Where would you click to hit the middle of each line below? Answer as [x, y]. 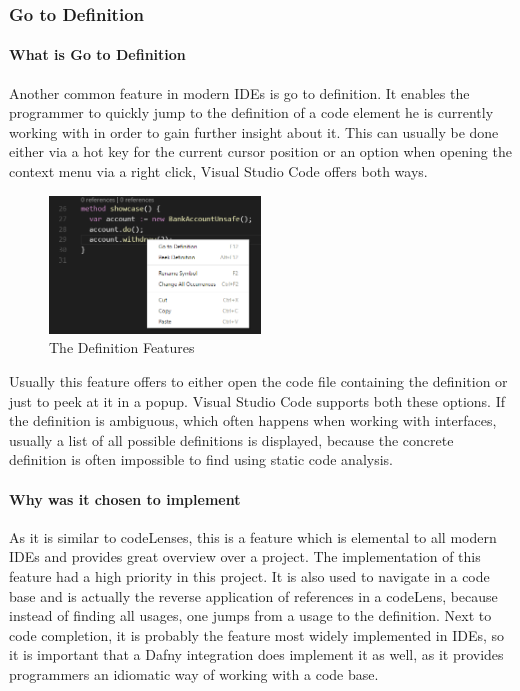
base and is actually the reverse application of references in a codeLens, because [253, 595]
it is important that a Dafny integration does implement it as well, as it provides [256, 654]
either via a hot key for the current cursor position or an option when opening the [260, 151]
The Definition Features [122, 347]
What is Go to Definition [97, 54]
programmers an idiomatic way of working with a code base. [194, 673]
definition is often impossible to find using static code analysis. [201, 459]
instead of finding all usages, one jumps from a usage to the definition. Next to [250, 615]
